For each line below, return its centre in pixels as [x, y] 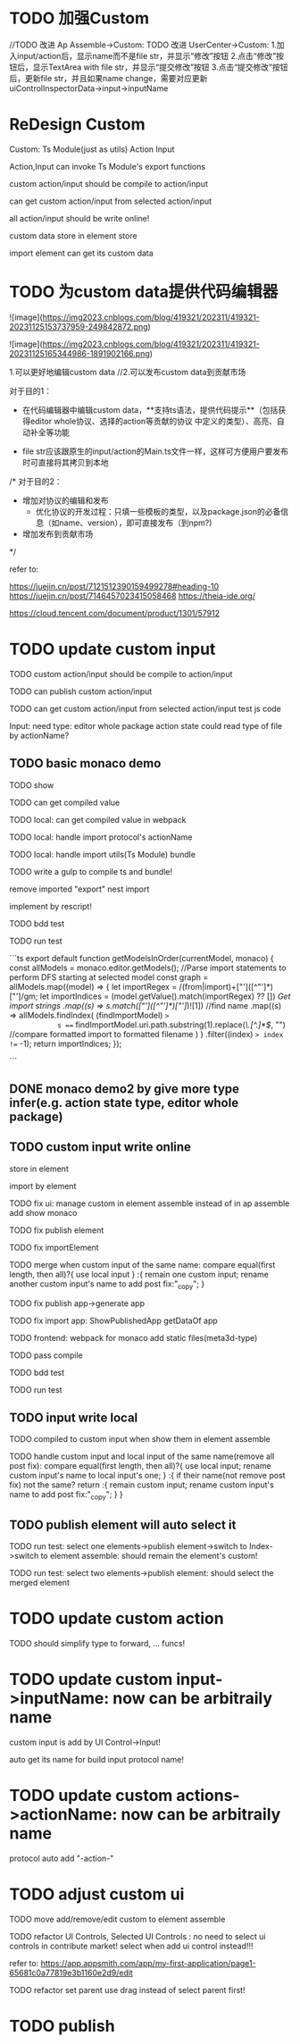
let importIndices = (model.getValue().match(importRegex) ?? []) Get [165, 996]
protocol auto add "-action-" [62, 1858]
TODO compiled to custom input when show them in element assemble [140, 1439]
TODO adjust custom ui [97, 1894]
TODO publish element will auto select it [123, 1525]
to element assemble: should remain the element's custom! [149, 1555]
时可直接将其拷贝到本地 [65, 462]
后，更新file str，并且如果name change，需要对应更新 [108, 78]
